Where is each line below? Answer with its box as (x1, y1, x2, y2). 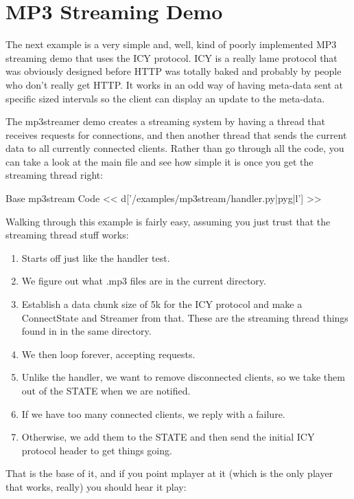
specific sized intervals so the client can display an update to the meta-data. (5, 91, 325, 105)
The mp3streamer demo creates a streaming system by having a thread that (5, 114, 326, 129)
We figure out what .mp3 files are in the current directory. (21, 274, 266, 288)
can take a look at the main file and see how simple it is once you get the (5, 154, 314, 168)
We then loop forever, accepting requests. (21, 346, 196, 361)
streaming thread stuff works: (5, 228, 129, 242)
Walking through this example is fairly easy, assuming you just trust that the (5, 214, 331, 228)
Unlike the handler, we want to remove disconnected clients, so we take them (21, 370, 345, 384)
